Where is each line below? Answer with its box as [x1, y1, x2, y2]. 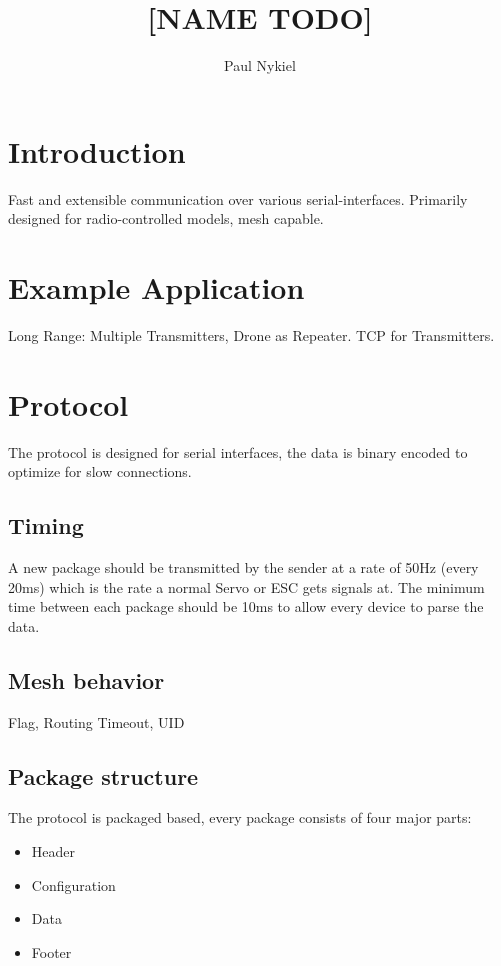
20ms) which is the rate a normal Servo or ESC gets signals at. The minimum [8, 576, 485, 597]
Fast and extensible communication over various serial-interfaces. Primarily [8, 188, 468, 209]
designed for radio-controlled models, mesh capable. [8, 208, 324, 229]
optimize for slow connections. [8, 461, 192, 482]
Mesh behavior [8, 664, 165, 695]
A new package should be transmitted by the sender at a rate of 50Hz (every [8, 557, 479, 578]
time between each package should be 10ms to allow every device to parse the [8, 596, 484, 617]
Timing [8, 510, 84, 541]
